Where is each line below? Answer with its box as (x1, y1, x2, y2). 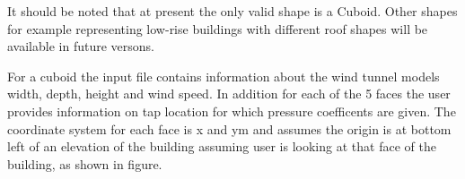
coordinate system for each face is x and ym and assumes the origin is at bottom (7, 119, 452, 138)
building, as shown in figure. (7, 154, 162, 173)
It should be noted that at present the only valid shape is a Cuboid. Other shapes (7, 2, 458, 20)
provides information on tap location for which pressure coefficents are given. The (7, 101, 456, 120)
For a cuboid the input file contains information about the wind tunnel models (7, 66, 440, 85)
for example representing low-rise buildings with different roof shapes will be (7, 19, 428, 38)
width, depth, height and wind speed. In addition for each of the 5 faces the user (7, 84, 451, 103)
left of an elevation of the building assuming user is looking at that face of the (7, 137, 436, 156)
